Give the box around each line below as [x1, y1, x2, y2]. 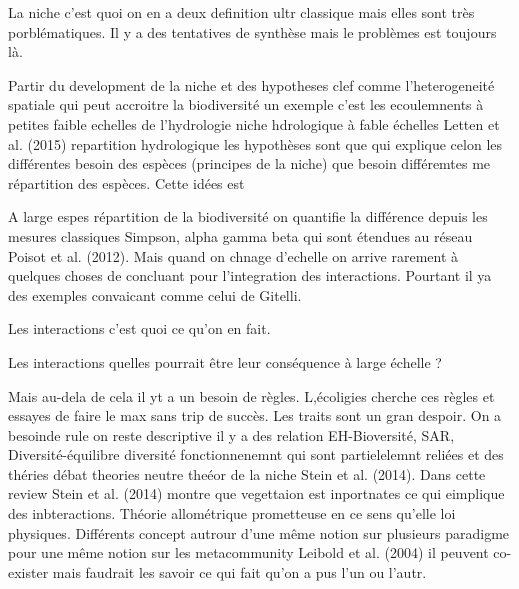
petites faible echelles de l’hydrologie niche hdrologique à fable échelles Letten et [8, 113, 500, 134]
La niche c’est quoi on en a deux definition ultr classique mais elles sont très [8, 2, 475, 22]
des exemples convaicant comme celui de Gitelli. [8, 284, 302, 305]
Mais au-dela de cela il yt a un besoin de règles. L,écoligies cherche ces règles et [8, 385, 495, 406]
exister [8, 561, 49, 582]
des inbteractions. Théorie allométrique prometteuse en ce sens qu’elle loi [8, 503, 456, 524]
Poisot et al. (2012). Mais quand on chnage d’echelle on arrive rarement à [8, 245, 459, 266]
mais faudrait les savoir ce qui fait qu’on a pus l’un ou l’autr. [52, 561, 427, 582]
